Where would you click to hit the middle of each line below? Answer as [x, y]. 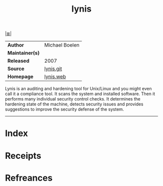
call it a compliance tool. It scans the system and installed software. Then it [80, 94]
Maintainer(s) [24, 53]
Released [18, 61]
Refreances [29, 178]
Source [16, 69]
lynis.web [55, 77]
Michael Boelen [62, 45]
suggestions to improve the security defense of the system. [65, 109]
